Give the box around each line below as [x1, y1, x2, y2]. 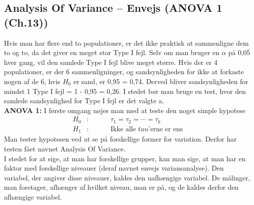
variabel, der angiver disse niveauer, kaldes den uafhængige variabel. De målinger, [4, 172, 251, 182]
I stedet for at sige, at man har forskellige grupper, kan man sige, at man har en [4, 153, 246, 163]
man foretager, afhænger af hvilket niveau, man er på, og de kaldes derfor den [4, 182, 239, 192]
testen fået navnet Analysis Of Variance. [4, 143, 126, 153]
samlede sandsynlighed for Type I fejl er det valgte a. [4, 95, 164, 106]
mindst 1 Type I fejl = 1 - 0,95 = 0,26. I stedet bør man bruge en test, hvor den [4, 86, 246, 96]
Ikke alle [110, 125, 136, 133]
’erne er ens [148, 125, 183, 133]
